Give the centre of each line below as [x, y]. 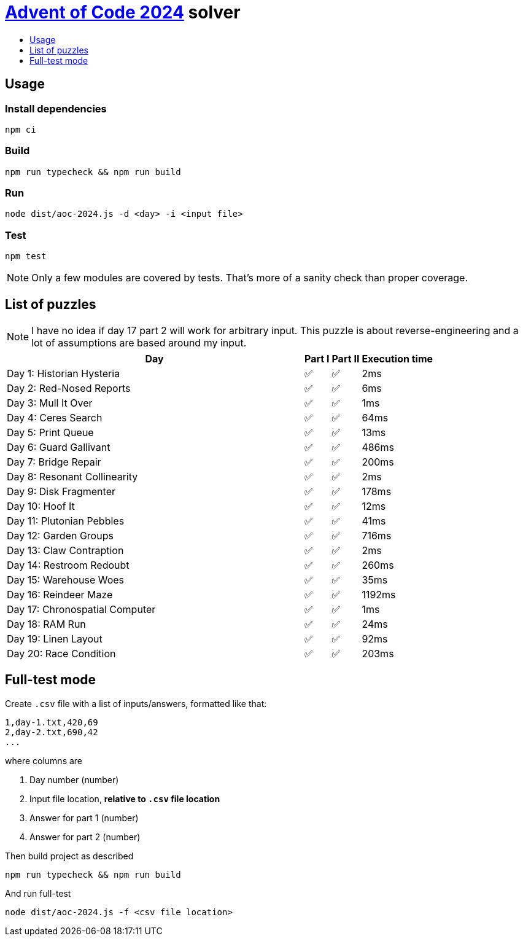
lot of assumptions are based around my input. [139, 343]
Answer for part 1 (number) [84, 818]
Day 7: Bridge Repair [54, 462]
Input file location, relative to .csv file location [125, 798]
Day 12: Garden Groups [60, 536]
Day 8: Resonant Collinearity [72, 477]
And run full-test [38, 893]
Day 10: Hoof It [41, 506]
